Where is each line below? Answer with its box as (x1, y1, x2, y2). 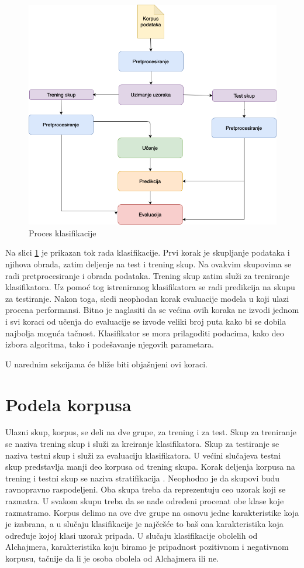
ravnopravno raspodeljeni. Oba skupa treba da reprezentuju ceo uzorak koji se (5, 483, 286, 495)
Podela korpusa (5, 392, 132, 416)
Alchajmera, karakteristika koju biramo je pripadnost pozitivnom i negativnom (5, 541, 289, 553)
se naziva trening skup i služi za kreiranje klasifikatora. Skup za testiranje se (5, 438, 279, 450)
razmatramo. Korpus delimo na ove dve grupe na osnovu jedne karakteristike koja (5, 506, 299, 518)
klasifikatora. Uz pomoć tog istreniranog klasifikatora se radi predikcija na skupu (5, 281, 295, 293)
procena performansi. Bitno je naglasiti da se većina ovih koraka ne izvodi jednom (5, 304, 299, 316)
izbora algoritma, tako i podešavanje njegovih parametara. (5, 338, 214, 350)
